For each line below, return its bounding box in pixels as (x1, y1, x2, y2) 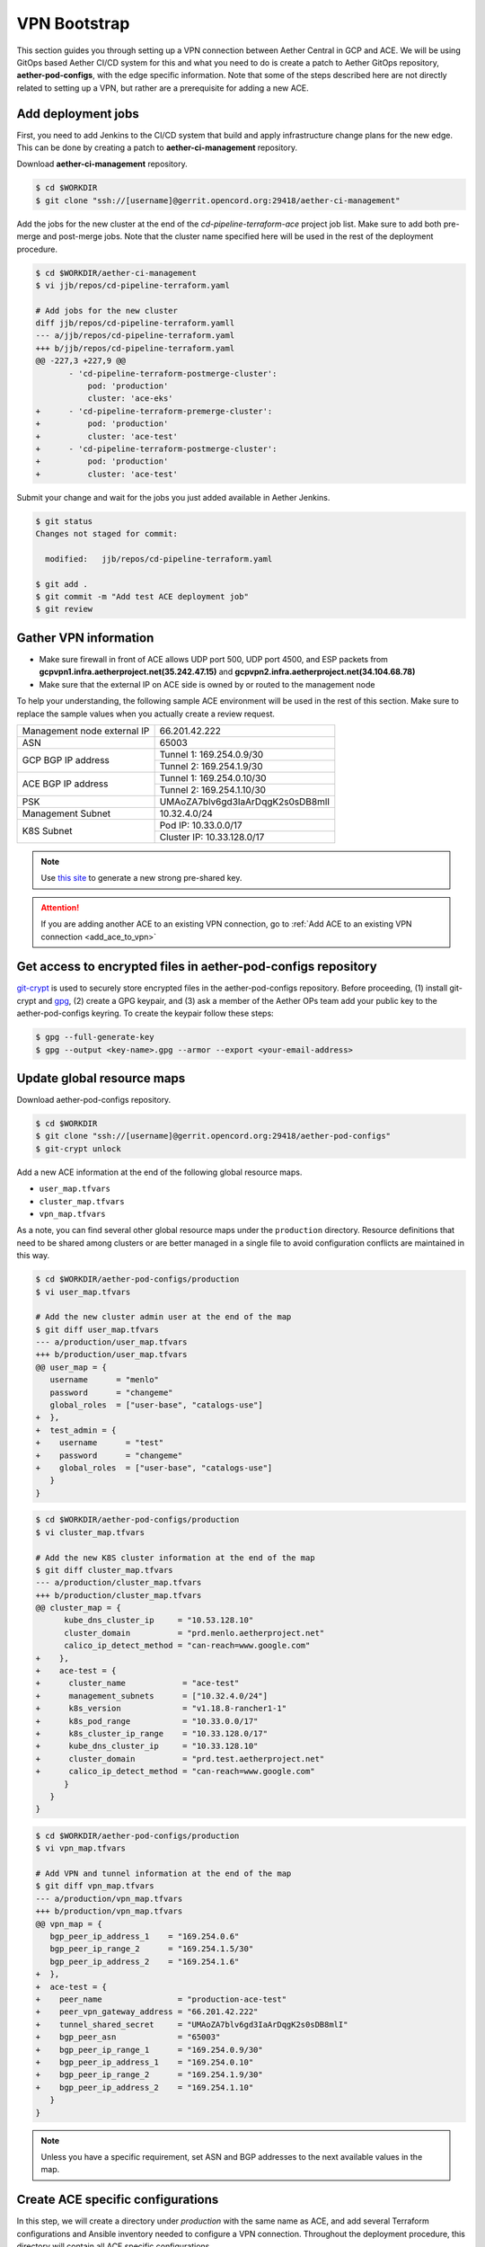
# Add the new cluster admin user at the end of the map (35, 1312, 292, 1322)
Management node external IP (22, 724, 150, 737)
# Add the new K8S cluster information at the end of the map (35, 1552, 315, 1563)
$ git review (35, 604, 93, 615)
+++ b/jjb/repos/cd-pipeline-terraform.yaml (35, 342, 235, 353)
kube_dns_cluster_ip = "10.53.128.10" (64, 1615, 254, 1626)
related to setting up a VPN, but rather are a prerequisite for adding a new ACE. (16, 82, 309, 93)
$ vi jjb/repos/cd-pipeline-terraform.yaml (35, 280, 231, 290)
